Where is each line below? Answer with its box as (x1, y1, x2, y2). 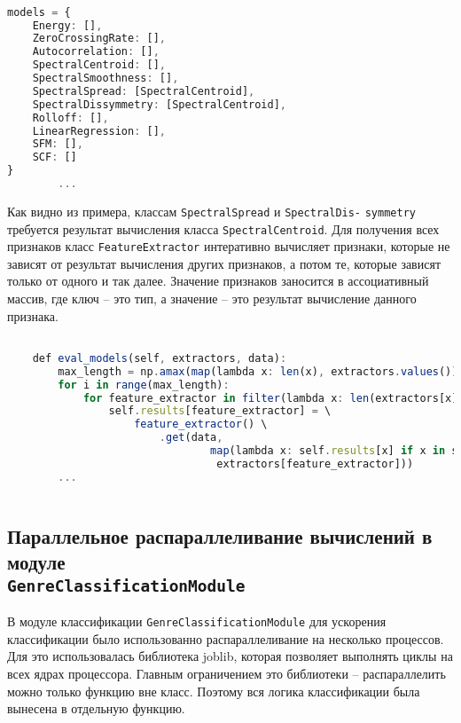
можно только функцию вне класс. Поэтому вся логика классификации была (7, 681, 420, 700)
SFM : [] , (32, 138, 83, 151)
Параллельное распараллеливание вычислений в (7, 522, 433, 549)
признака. (7, 306, 59, 325)
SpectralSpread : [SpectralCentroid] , (32, 84, 255, 98)
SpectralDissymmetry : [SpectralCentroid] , (32, 98, 287, 111)
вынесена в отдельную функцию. (7, 699, 185, 718)
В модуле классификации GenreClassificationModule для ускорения (7, 612, 387, 631)
